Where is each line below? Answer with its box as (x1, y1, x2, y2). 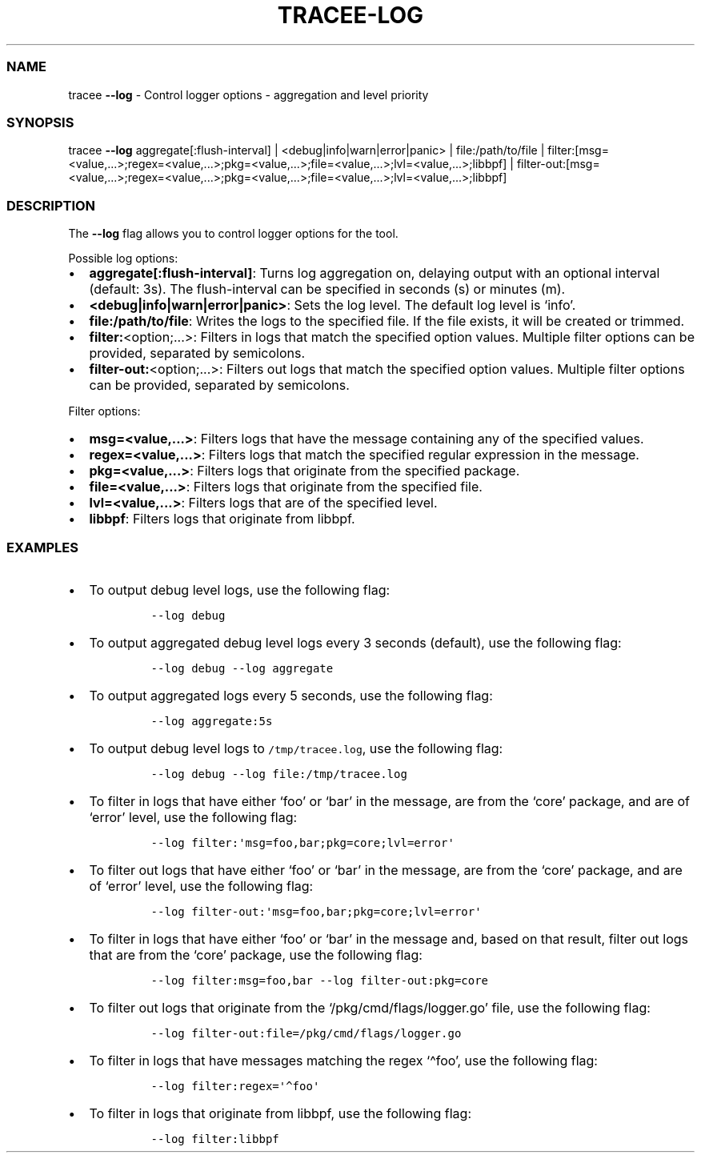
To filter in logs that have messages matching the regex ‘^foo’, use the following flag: (89, 1052, 598, 1069)
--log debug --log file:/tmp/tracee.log (150, 767, 407, 780)
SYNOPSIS (6, 114, 74, 130)
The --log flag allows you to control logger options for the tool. (68, 227, 399, 240)
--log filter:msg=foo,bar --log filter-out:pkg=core (150, 973, 489, 987)
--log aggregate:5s (150, 714, 273, 728)
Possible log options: (68, 251, 178, 265)
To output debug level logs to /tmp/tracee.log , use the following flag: (89, 740, 503, 756)
